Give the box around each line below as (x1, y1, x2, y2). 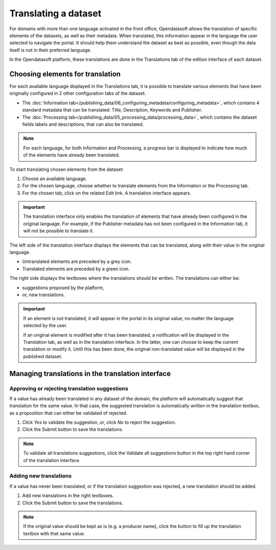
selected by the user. (23, 322, 67, 328)
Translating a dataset (9, 8, 102, 19)
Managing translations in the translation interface (9, 369, 171, 378)
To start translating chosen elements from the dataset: (9, 166, 124, 172)
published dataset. (23, 353, 62, 359)
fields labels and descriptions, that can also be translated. (22, 121, 144, 127)
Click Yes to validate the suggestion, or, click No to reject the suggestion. (22, 420, 176, 426)
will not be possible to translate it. (23, 228, 94, 234)
